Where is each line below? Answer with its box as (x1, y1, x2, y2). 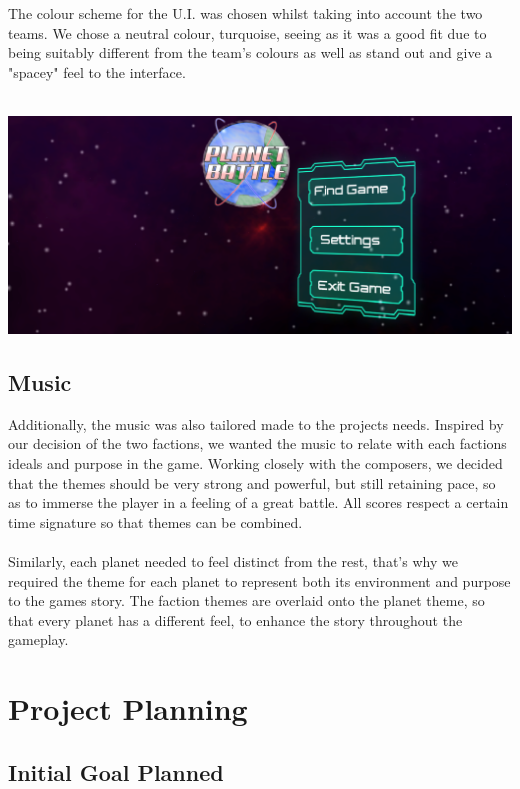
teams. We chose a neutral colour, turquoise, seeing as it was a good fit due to (8, 22, 487, 43)
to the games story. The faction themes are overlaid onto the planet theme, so (8, 590, 485, 611)
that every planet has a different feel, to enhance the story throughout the (8, 609, 463, 630)
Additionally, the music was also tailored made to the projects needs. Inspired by (8, 413, 504, 434)
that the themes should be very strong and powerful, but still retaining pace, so (8, 472, 496, 493)
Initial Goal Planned (8, 756, 224, 787)
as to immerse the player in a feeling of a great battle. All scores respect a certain (8, 492, 509, 513)
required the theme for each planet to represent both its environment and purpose (8, 570, 511, 591)
